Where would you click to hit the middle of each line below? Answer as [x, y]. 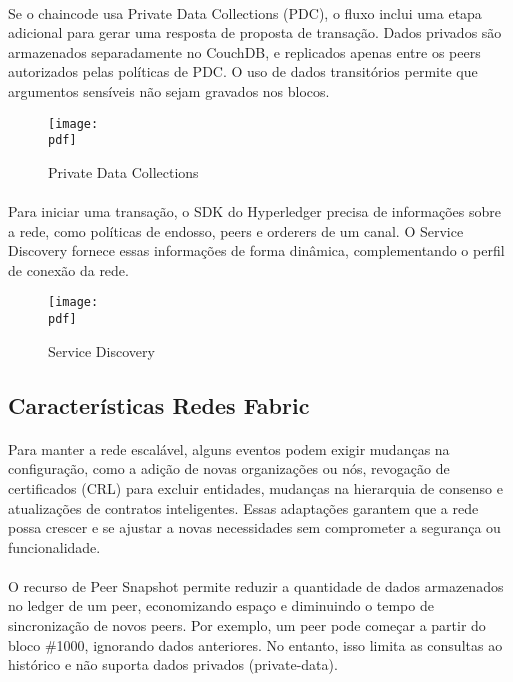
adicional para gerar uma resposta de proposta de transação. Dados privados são [255, 32]
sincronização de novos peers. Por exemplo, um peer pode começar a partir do [247, 625]
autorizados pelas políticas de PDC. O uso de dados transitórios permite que [243, 71]
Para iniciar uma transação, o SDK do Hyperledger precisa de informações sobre [254, 211]
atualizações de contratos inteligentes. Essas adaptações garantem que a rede [243, 507]
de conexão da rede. [68, 269]
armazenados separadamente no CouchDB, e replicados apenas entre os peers [244, 51]
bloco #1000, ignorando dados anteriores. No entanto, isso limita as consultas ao [255, 644]
